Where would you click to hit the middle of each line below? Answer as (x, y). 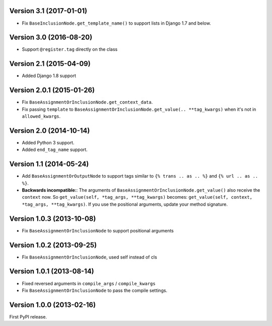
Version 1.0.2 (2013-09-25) (53, 245)
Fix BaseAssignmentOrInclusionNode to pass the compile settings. (95, 290)
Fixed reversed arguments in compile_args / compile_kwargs (89, 283)
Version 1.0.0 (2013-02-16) (52, 305)
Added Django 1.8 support (49, 76)
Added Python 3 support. (48, 142)
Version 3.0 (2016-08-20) (51, 37)
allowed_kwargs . (41, 116)
